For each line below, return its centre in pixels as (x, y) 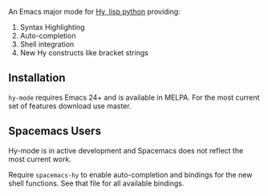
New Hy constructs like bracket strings (84, 53)
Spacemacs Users (55, 131)
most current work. (40, 159)
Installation (37, 78)
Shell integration (47, 44)
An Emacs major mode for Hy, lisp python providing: (94, 12)
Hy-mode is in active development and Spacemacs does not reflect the (126, 150)
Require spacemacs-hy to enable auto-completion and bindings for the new (130, 174)
